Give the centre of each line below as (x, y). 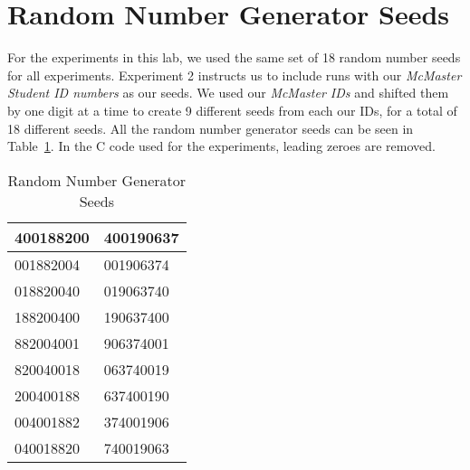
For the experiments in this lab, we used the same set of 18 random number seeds (234, 57)
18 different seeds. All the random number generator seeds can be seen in (211, 128)
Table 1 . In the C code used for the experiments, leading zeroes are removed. (221, 146)
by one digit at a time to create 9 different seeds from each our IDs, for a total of (232, 110)
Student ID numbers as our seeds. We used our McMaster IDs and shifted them (228, 93)
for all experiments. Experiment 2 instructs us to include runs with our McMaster (235, 75)
